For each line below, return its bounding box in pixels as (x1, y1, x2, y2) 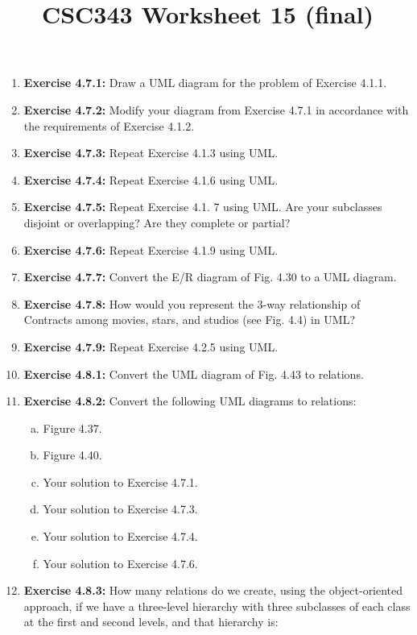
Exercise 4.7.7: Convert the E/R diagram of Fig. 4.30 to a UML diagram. (23, 268, 397, 285)
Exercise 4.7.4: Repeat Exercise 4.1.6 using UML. (23, 171, 279, 188)
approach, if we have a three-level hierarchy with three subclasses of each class (23, 597, 411, 614)
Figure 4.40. (43, 446, 102, 463)
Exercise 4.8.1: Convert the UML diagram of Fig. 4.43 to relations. (23, 365, 364, 382)
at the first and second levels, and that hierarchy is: (23, 613, 279, 630)
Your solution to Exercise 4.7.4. (43, 528, 198, 545)
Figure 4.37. (43, 419, 102, 436)
